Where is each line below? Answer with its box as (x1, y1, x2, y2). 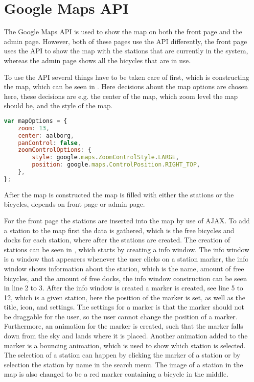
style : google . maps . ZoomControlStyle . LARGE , (32, 154, 180, 161)
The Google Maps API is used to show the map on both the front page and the (4, 26, 242, 37)
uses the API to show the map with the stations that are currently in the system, (4, 46, 248, 56)
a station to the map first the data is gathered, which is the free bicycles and (4, 225, 234, 235)
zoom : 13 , (18, 124, 50, 132)
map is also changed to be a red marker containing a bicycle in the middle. (4, 369, 229, 379)
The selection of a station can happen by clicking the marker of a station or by (4, 350, 240, 360)
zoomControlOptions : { (18, 146, 92, 154)
